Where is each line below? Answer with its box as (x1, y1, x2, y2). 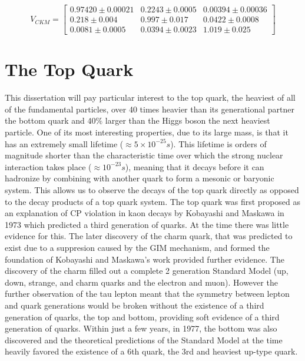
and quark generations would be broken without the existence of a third (5, 299, 264, 311)
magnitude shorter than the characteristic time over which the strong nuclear (5, 149, 283, 161)
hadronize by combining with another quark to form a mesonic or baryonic (5, 172, 274, 184)
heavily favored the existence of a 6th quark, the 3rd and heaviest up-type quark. (5, 345, 298, 357)
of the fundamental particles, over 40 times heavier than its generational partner (5, 102, 295, 115)
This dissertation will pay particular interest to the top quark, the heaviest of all (5, 91, 296, 104)
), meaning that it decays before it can (125, 160, 264, 173)
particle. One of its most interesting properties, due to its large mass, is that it (5, 126, 289, 138)
